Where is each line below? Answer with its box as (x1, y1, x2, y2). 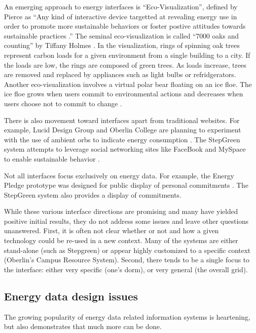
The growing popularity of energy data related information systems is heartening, (4, 311, 251, 322)
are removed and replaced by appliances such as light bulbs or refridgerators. (4, 69, 236, 80)
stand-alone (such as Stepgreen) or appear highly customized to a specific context (4, 245, 251, 255)
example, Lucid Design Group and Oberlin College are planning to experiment (4, 125, 241, 135)
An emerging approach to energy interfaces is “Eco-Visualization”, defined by (4, 1, 238, 11)
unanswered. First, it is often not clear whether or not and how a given (4, 225, 219, 236)
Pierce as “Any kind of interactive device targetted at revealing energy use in (4, 11, 237, 21)
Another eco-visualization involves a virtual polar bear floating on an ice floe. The (4, 79, 252, 89)
